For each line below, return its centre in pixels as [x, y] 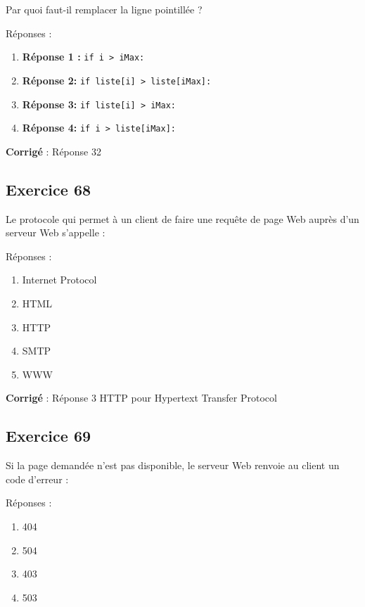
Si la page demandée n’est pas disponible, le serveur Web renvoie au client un [173, 465]
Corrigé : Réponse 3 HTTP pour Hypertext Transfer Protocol [141, 398]
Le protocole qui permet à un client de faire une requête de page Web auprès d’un [182, 218]
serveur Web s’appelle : [56, 232]
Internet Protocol [59, 280]
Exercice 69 [49, 436]
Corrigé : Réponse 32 [53, 151]
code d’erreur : [37, 479]
